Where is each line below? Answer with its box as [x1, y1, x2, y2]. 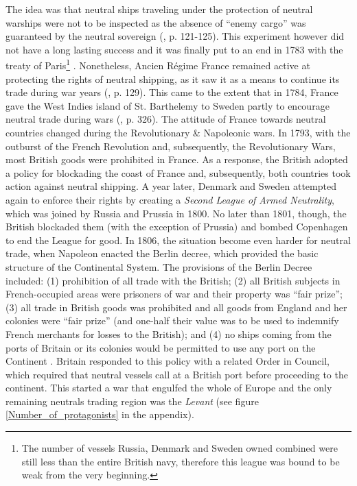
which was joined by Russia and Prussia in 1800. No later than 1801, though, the [5, 206, 347, 220]
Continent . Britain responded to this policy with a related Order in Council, [5, 354, 330, 368]
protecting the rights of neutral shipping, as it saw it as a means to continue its [5, 71, 340, 86]
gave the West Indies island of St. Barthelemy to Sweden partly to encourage [5, 98, 330, 112]
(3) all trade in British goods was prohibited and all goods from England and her [5, 300, 347, 314]
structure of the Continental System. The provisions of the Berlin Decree [5, 259, 312, 274]
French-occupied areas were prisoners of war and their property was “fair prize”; [5, 287, 343, 301]
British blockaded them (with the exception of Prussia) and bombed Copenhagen [5, 219, 348, 234]
